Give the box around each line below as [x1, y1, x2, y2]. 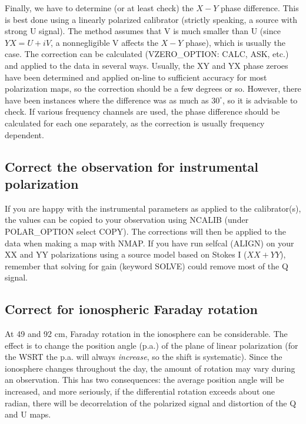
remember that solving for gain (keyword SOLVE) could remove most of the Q [5, 259, 288, 272]
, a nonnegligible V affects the [51, 36, 158, 48]
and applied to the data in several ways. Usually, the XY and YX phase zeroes [5, 59, 288, 71]
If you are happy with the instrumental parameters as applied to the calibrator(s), [5, 202, 301, 214]
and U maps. [5, 408, 51, 420]
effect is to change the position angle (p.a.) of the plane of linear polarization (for [5, 339, 298, 351]
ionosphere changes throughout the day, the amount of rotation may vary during [5, 362, 295, 374]
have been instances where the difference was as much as [5, 94, 209, 106]
